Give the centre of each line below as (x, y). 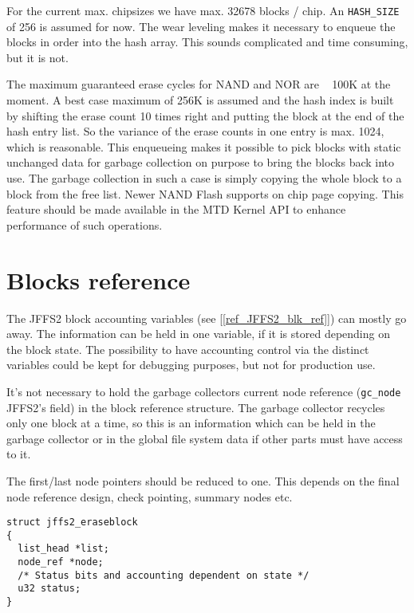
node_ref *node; (61, 562)
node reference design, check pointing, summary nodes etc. (150, 496)
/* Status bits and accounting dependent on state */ (164, 575)
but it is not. (37, 57)
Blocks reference (99, 279)
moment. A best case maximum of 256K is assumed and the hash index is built (200, 100)
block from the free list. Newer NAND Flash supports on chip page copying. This (205, 193)
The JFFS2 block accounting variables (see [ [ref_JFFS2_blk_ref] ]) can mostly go (207, 318)
